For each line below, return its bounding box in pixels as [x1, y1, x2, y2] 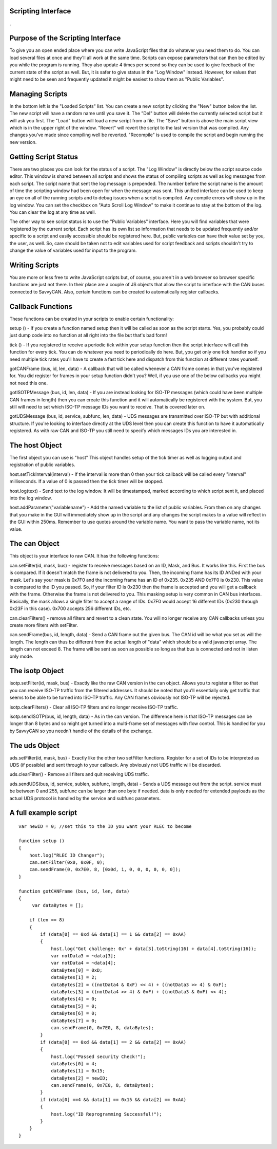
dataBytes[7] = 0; [51, 1017, 97, 1024]
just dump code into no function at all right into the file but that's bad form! [9, 332, 167, 339]
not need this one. [9, 380, 48, 386]
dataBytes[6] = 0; [51, 1010, 97, 1016]
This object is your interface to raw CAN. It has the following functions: [9, 553, 159, 559]
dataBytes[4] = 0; [51, 996, 97, 1002]
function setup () [18, 838, 65, 844]
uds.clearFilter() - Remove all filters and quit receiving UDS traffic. [9, 771, 149, 777]
